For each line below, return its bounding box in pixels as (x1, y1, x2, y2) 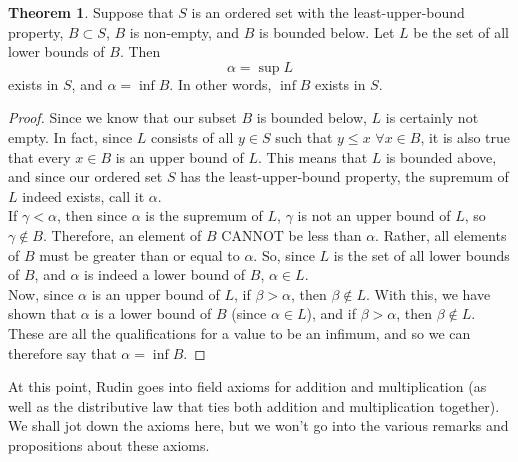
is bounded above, (385, 146, 497, 167)
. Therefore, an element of (43, 224, 202, 245)
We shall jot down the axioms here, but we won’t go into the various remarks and (8, 415, 509, 436)
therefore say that (8, 342, 117, 363)
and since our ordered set (8, 166, 163, 187)
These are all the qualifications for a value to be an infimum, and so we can (8, 322, 471, 343)
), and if (306, 303, 356, 324)
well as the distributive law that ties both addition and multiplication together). (8, 395, 500, 416)
